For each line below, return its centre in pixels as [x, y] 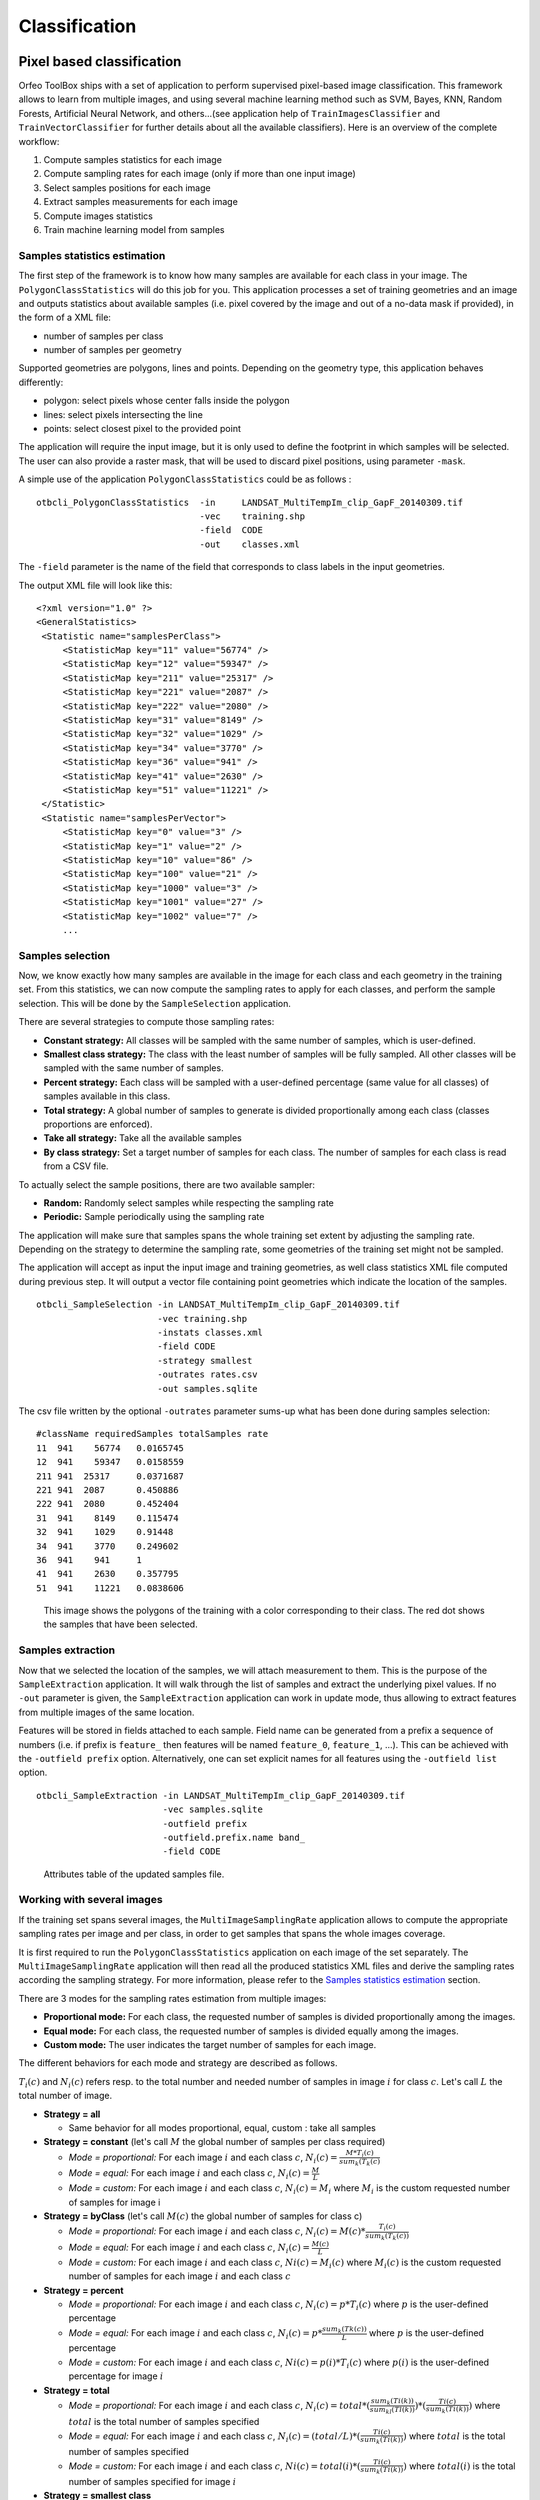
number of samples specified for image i [152, 2481]
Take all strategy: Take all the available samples [142, 1138]
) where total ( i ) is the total [459, 2466]
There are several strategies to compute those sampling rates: [146, 1022]
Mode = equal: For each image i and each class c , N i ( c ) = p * [195, 2333]
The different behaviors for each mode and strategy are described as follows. [178, 2063]
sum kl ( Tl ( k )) [392, 2410]
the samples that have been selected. [121, 1624]
